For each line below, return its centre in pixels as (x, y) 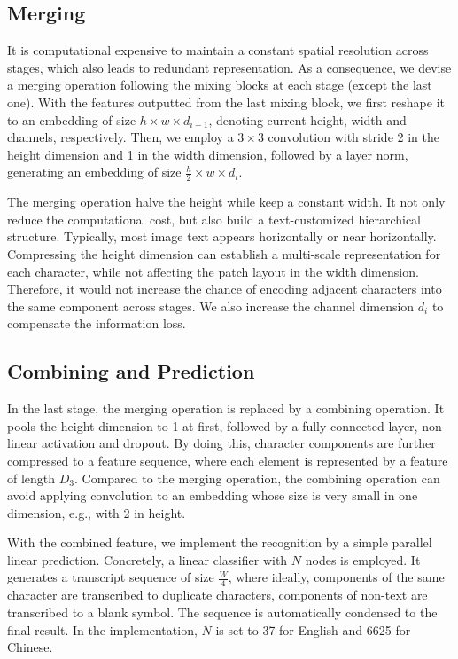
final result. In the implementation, (102, 629)
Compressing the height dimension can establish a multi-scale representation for (224, 253)
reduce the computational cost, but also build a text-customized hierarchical (214, 219)
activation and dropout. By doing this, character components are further (238, 443)
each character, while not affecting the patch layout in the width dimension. (213, 271)
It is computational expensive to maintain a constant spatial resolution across (218, 50)
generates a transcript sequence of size (111, 577)
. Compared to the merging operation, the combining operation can (257, 478)
